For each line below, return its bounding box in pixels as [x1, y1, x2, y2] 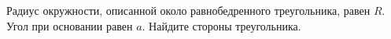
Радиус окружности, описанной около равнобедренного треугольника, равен [6, 2, 371, 18]
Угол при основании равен [6, 17, 133, 34]
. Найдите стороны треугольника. [142, 17, 301, 34]
